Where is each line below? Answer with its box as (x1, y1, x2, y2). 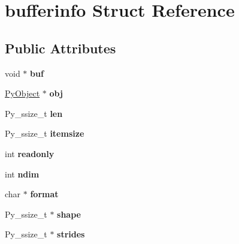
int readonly (5, 147, 55, 159)
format (30, 188, 59, 200)
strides (57, 228, 85, 240)
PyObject (5, 87, 40, 100)
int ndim (5, 167, 40, 180)
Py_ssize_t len (5, 107, 63, 119)
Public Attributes (5, 38, 116, 57)
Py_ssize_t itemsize (5, 127, 84, 140)
